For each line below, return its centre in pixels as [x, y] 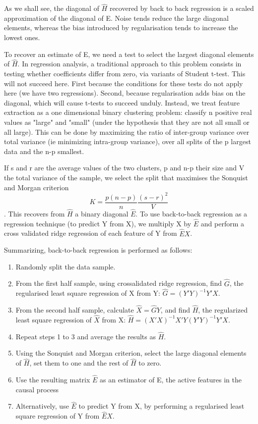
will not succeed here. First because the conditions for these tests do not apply [124, 83]
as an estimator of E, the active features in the [171, 379]
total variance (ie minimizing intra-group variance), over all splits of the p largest [128, 141]
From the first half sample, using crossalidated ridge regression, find [119, 283]
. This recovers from [34, 213]
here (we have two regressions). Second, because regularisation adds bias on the [125, 93]
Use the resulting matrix [53, 379]
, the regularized [223, 310]
